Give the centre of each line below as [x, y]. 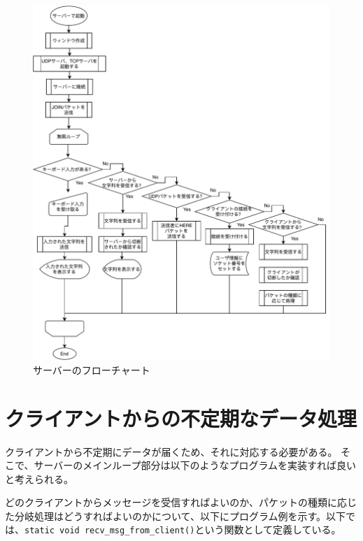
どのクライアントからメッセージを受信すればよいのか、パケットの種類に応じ [181, 502]
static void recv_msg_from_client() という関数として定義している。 [183, 529]
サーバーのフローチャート [92, 369]
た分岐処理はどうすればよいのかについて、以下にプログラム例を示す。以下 [176, 515]
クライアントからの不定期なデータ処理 [181, 418]
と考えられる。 [39, 478]
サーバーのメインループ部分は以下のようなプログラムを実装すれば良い [195, 465]
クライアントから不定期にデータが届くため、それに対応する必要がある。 [171, 451]
